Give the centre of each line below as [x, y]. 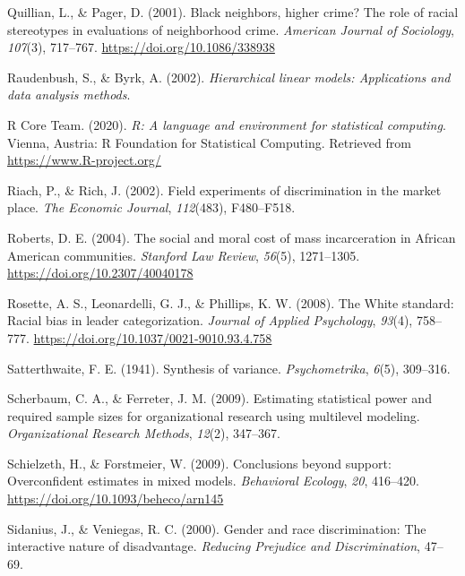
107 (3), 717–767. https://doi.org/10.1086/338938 [141, 47]
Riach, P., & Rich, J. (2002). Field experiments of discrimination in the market [224, 189]
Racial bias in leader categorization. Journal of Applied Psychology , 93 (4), [210, 320]
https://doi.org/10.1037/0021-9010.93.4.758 [153, 337]
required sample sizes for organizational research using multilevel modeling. [214, 415]
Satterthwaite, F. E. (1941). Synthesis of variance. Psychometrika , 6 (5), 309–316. [229, 368]
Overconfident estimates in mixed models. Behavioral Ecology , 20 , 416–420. [213, 481]
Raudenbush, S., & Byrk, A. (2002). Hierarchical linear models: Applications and [229, 77]
